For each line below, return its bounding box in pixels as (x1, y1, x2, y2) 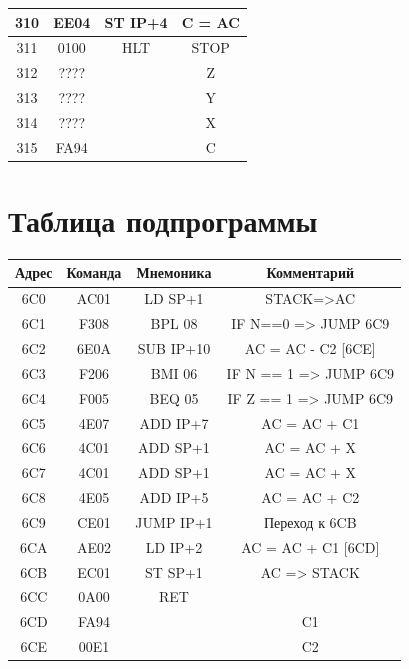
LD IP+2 (145, 536, 203, 557)
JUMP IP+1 (135, 511, 213, 532)
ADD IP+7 (139, 412, 209, 433)
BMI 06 (150, 362, 198, 383)
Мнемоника (136, 262, 212, 283)
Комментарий (266, 262, 355, 283)
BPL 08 (150, 313, 198, 334)
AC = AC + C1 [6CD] (241, 536, 380, 557)
